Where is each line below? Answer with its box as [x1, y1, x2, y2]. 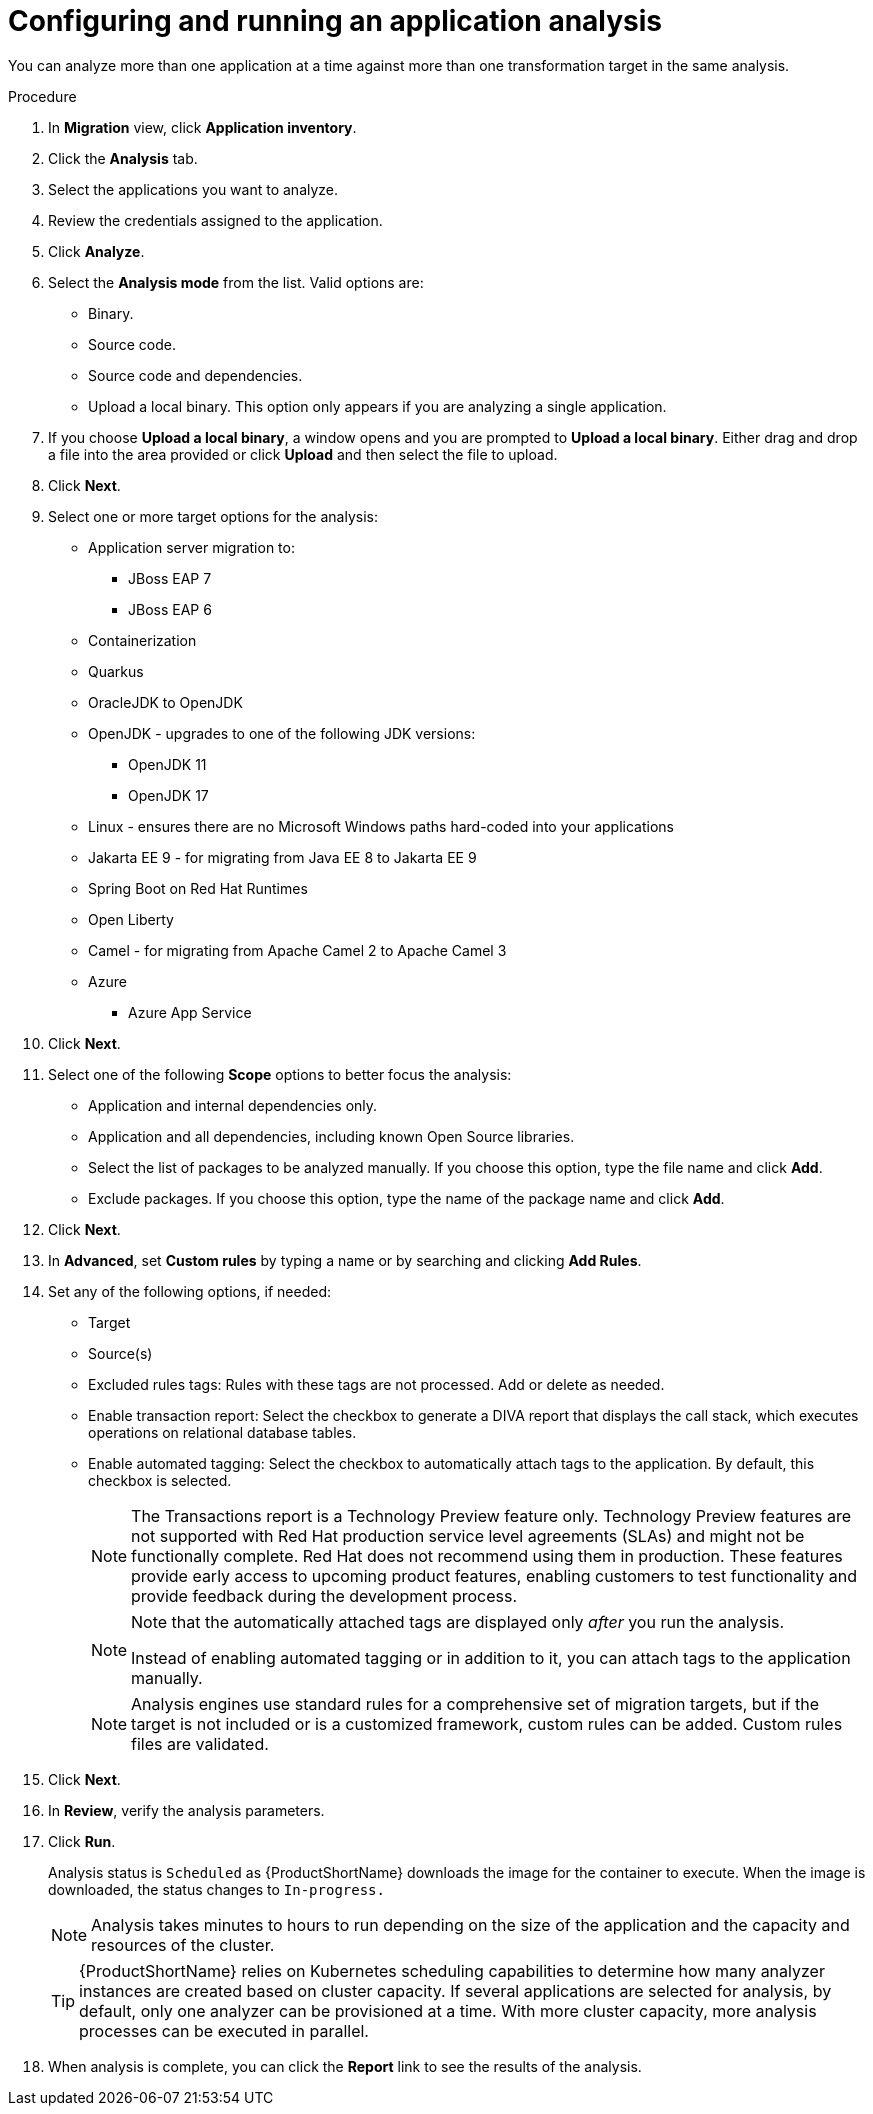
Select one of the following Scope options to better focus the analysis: [48, 1065, 512, 1083]
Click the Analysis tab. [48, 149, 198, 167]
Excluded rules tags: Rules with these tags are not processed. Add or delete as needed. [88, 1375, 665, 1393]
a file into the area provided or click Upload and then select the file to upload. [48, 445, 558, 463]
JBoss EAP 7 [128, 569, 212, 587]
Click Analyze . [48, 242, 145, 260]
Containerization [88, 631, 197, 649]
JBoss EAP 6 [128, 600, 212, 618]
